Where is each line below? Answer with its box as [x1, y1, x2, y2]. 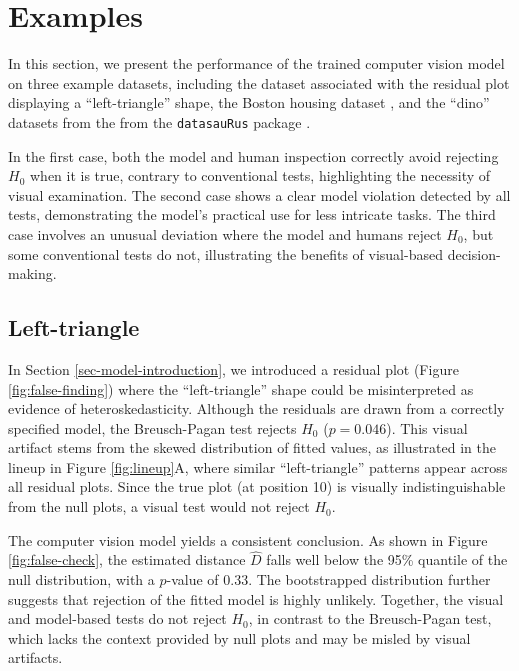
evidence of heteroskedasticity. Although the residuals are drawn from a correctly [8, 398, 505, 419]
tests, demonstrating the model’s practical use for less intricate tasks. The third [8, 204, 496, 225]
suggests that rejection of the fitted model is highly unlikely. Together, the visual [8, 588, 504, 609]
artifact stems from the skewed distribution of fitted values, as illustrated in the [8, 437, 496, 458]
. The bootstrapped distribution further [248, 569, 491, 590]
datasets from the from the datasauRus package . [8, 111, 311, 132]
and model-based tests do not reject [8, 608, 227, 629]
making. [8, 263, 57, 284]
